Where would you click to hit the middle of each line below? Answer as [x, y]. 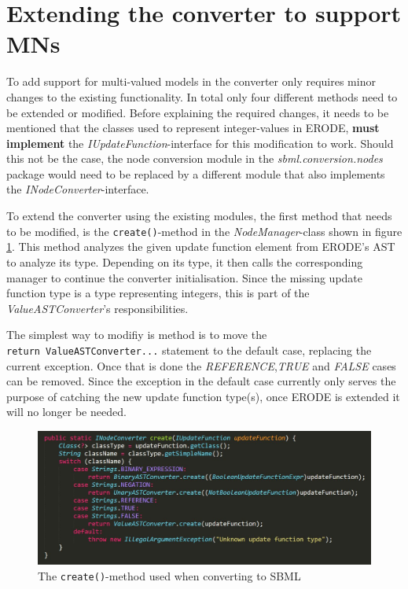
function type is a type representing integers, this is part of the [158, 293]
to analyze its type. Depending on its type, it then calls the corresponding [185, 261]
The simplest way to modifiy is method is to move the [137, 335]
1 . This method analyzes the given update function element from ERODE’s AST [201, 247]
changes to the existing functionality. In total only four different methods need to [202, 96]
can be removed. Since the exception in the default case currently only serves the [201, 381]
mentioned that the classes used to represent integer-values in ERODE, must [193, 128]
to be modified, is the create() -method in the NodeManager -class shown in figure [204, 231]
